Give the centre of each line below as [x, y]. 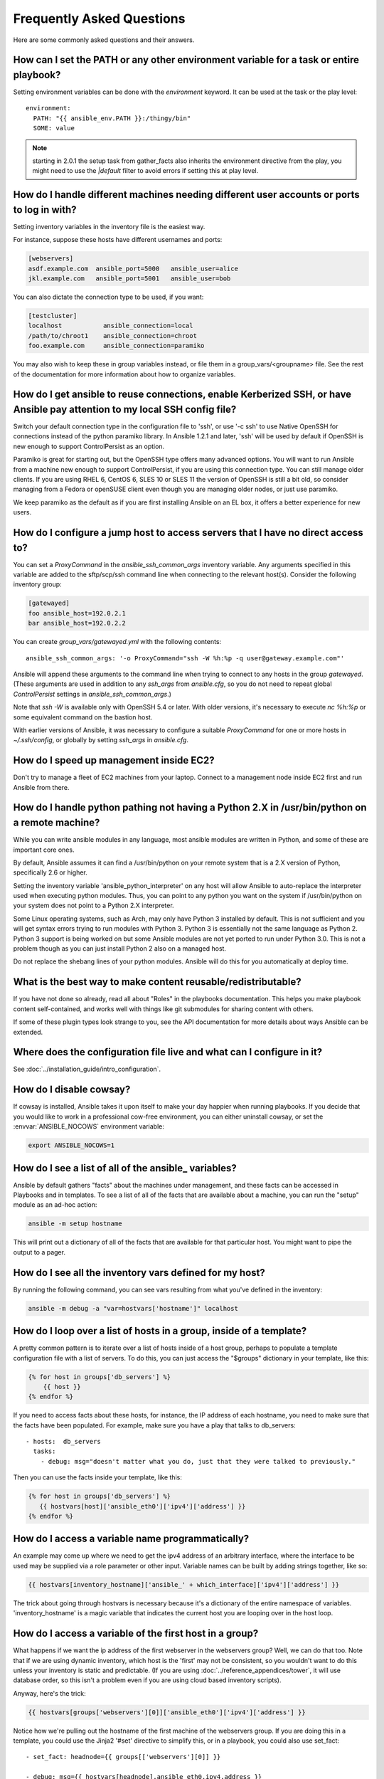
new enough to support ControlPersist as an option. [89, 446]
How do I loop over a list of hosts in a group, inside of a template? [160, 1331]
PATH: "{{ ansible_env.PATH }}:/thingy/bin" [112, 118]
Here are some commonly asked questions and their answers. [104, 40]
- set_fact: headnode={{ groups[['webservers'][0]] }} [123, 1757]
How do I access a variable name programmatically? [131, 1539]
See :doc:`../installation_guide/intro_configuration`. [87, 1069]
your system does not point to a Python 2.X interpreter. [94, 906]
